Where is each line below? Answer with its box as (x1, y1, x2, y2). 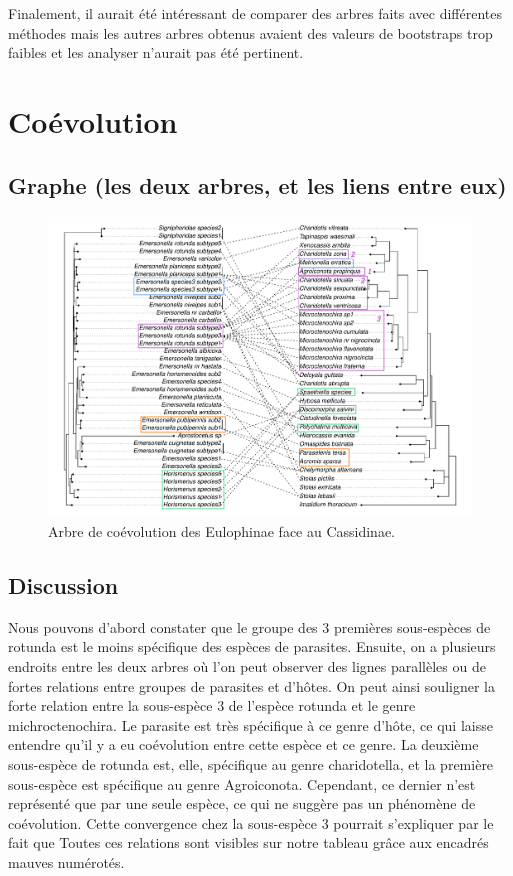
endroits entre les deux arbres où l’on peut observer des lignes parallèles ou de (8, 656, 486, 676)
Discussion (8, 570, 119, 600)
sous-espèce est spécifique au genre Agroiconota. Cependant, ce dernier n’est (8, 773, 476, 794)
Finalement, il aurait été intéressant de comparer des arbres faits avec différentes (8, 3, 502, 23)
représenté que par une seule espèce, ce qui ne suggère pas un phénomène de (8, 793, 476, 814)
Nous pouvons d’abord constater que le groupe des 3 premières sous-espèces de (8, 616, 491, 637)
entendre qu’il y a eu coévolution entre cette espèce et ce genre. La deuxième (8, 734, 479, 755)
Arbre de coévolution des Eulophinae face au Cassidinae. (48, 521, 396, 542)
